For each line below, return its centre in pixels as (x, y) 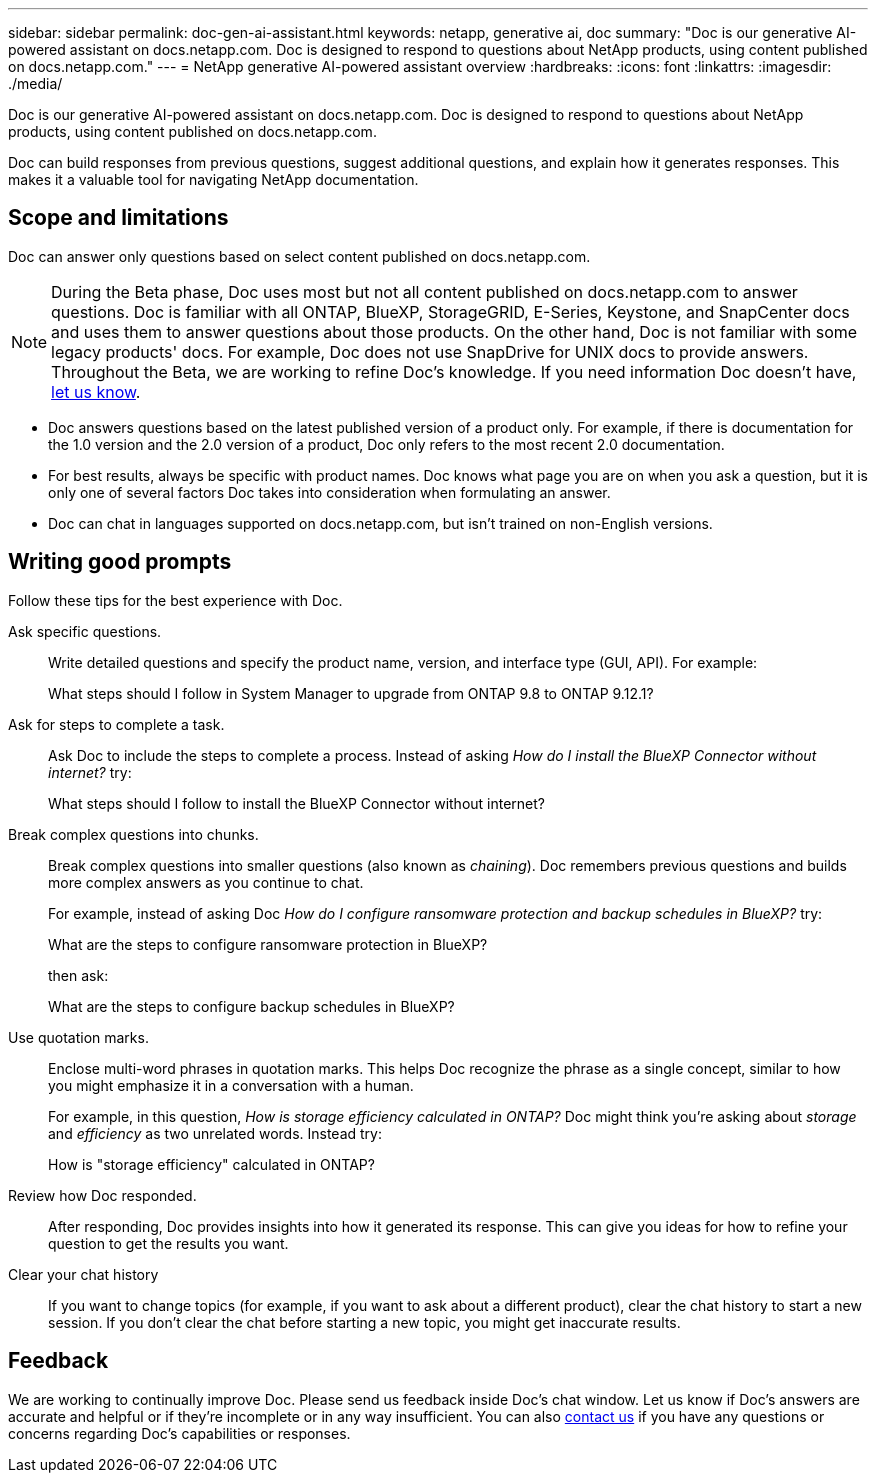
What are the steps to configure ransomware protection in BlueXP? (268, 944)
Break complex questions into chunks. (133, 834)
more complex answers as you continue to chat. (206, 882)
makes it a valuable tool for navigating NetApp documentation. (213, 179)
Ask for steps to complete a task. (116, 724)
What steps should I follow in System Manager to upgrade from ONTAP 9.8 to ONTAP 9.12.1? (351, 693)
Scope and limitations (118, 218)
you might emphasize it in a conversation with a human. (231, 1085)
